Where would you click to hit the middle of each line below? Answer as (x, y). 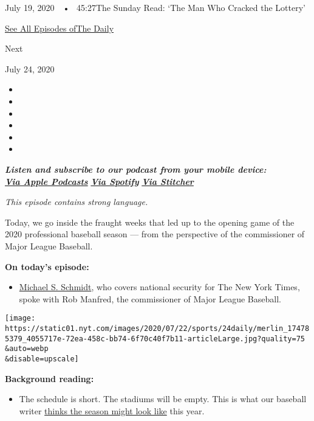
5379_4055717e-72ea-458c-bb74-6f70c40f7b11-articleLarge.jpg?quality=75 (155, 339)
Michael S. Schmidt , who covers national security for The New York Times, (159, 287)
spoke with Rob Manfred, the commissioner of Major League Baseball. (150, 298)
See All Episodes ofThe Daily (60, 28)
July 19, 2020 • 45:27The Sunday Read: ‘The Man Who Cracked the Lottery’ (155, 7)
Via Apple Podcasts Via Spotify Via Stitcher (99, 181)
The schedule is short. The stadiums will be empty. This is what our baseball (163, 399)
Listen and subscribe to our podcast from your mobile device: (136, 169)
